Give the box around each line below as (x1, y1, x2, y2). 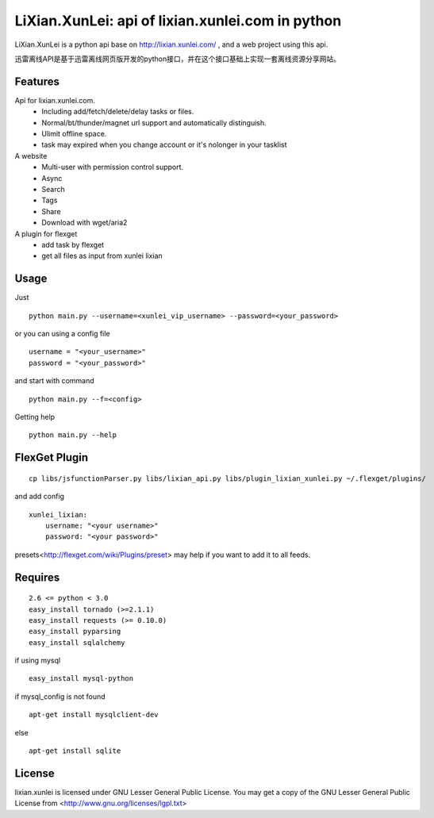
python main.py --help (29, 431, 117, 440)
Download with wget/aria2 (41, 218, 128, 228)
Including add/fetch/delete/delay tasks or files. (41, 107, 194, 117)
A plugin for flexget (14, 229, 78, 238)
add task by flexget (41, 240, 105, 249)
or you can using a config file (14, 329, 110, 338)
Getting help (14, 412, 56, 421)
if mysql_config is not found (14, 691, 106, 701)
